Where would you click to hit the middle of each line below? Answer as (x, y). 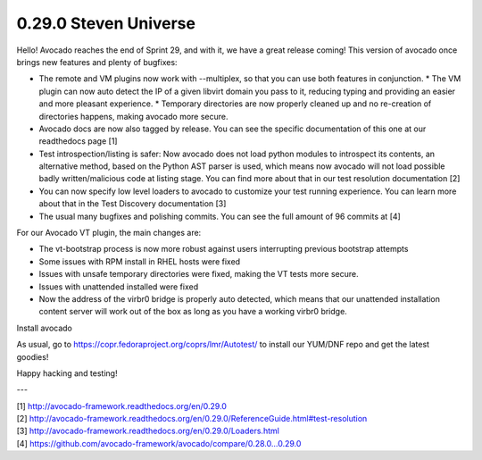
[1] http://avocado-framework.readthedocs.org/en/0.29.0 (122, 406)
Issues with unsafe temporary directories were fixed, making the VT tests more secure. (199, 274)
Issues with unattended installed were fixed (119, 287)
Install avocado (45, 328)
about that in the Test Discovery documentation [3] (133, 204)
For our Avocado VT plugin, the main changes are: (109, 233)
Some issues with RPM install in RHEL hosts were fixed (140, 261)
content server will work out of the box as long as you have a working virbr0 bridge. (193, 312)
